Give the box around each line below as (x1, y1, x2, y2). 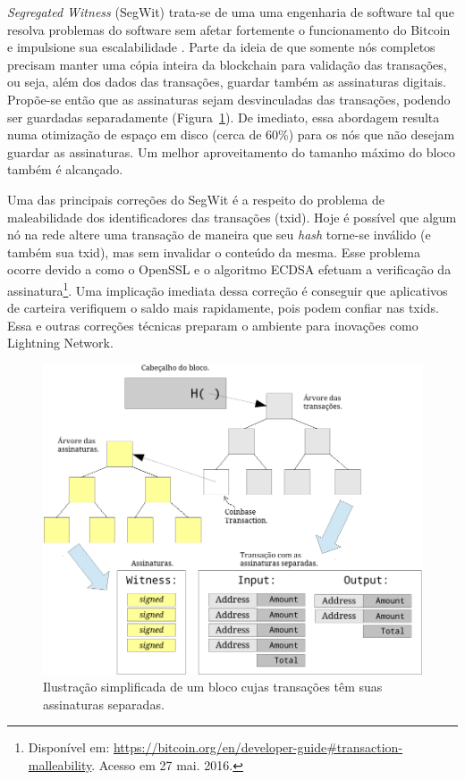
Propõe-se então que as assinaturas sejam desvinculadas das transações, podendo (7, 89, 451, 108)
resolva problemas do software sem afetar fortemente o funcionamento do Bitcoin (7, 20, 451, 38)
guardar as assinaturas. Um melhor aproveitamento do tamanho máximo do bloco (7, 142, 456, 161)
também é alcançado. (7, 160, 123, 179)
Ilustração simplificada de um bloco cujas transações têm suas (43, 677, 383, 696)
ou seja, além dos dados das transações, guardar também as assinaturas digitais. (7, 72, 446, 91)
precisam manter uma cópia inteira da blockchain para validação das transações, (7, 55, 447, 73)
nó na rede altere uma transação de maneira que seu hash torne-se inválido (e (7, 225, 431, 244)
